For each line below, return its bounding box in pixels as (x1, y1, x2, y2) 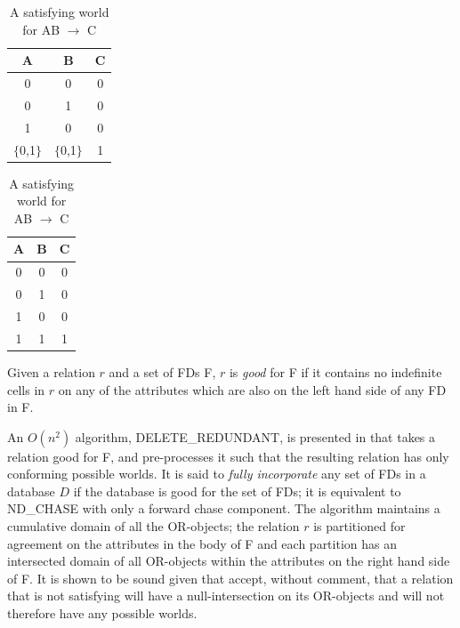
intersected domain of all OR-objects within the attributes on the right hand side (7, 552, 450, 570)
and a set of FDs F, (109, 362, 216, 381)
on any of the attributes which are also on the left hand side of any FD (58, 380, 447, 399)
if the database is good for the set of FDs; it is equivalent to (73, 481, 401, 500)
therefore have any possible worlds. (7, 604, 198, 623)
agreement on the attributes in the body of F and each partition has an (7, 534, 397, 552)
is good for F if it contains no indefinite (229, 362, 442, 381)
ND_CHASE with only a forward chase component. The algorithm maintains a (7, 499, 440, 518)
